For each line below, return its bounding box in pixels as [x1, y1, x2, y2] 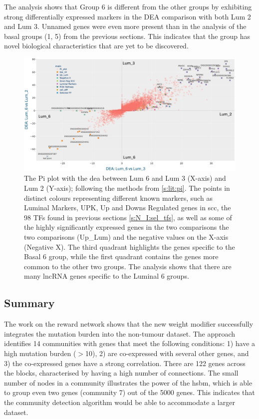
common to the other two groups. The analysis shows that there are [24, 261, 232, 271]
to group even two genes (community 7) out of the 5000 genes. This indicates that [4, 387, 255, 398]
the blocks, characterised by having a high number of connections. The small [4, 368, 239, 378]
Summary [4, 295, 55, 311]
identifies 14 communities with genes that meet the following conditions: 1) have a [4, 338, 256, 349]
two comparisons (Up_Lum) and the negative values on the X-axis [24, 232, 229, 242]
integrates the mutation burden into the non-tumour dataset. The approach [4, 328, 236, 339]
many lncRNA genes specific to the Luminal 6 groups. [24, 271, 189, 281]
